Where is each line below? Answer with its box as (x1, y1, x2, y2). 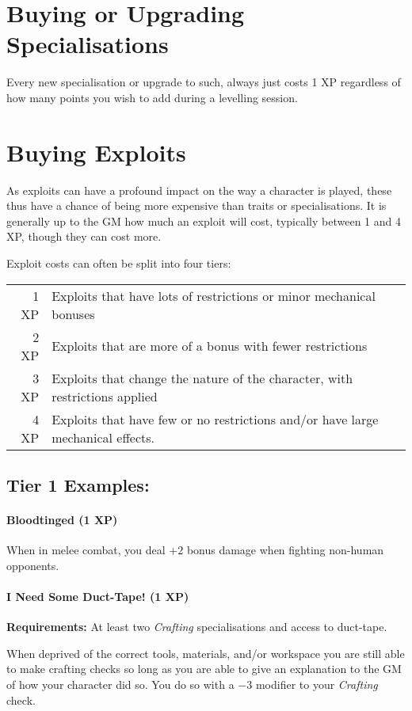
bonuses (51, 304, 95, 323)
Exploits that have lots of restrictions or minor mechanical (51, 286, 376, 305)
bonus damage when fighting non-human (186, 542, 384, 558)
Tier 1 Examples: (6, 472, 150, 496)
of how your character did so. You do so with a (6, 675, 235, 692)
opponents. (6, 557, 59, 573)
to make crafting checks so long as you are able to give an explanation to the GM (6, 660, 402, 677)
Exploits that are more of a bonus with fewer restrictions (51, 336, 368, 355)
